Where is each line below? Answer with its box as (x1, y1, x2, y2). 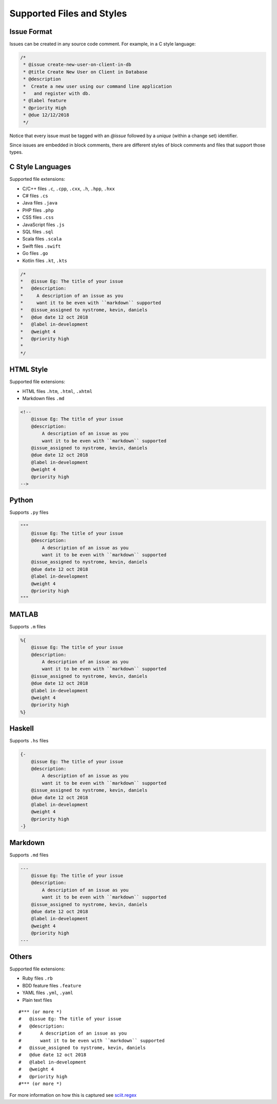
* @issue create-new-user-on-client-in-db (23, 62, 132, 68)
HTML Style (9, 365, 48, 374)
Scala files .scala (22, 236, 62, 242)
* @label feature (23, 98, 67, 104)
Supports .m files (9, 623, 46, 629)
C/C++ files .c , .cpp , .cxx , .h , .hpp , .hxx (22, 185, 115, 192)
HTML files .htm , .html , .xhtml (22, 388, 92, 394)
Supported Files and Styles (9, 8, 127, 19)
